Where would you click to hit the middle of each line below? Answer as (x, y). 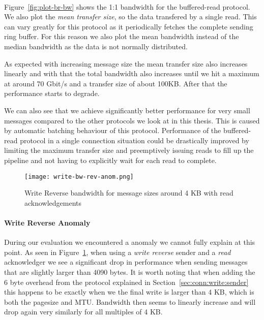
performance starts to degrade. (52, 93)
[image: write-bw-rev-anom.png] (79, 177)
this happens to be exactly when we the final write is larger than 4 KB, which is (129, 292)
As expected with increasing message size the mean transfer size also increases (126, 63)
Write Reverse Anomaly (47, 222)
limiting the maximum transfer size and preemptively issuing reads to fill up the (129, 150)
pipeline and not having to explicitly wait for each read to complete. (110, 160)
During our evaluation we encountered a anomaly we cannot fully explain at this (130, 242)
